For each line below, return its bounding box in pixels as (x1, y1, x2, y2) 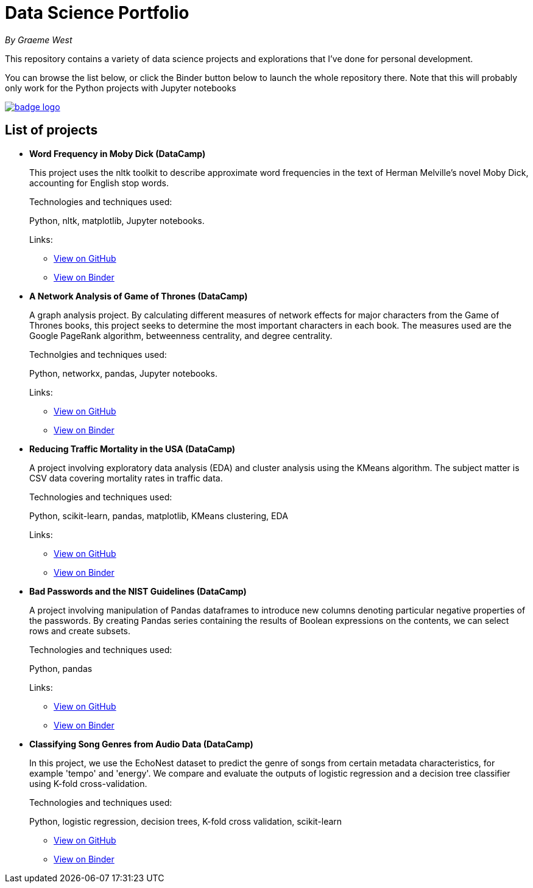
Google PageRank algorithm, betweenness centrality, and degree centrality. (29, 330, 333, 341)
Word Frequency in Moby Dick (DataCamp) (29, 148, 206, 159)
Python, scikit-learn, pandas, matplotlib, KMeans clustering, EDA (29, 510, 288, 521)
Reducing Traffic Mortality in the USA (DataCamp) (29, 443, 236, 454)
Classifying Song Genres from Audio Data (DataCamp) (29, 738, 253, 749)
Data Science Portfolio (5, 2, 189, 23)
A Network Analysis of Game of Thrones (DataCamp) (29, 290, 248, 301)
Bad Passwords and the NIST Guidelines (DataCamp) (29, 586, 247, 596)
